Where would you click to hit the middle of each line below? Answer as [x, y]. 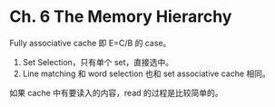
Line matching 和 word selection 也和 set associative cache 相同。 [146, 73]
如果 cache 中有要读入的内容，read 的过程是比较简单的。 [117, 92]
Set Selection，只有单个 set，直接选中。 [98, 62]
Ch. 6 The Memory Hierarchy [121, 17]
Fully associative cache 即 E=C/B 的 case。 [90, 43]
